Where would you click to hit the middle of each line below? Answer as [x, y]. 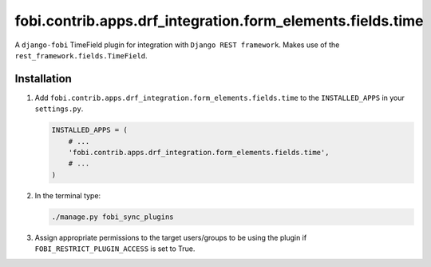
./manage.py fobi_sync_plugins [113, 217]
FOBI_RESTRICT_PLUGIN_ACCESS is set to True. [115, 249]
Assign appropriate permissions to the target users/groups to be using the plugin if [171, 237]
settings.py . [59, 109]
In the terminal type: [68, 195]
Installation [43, 79]
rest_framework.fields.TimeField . [81, 55]
